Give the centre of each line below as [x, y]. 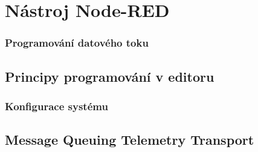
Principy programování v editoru [110, 76]
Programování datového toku [77, 43]
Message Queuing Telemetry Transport [130, 140]
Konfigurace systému [56, 106]
